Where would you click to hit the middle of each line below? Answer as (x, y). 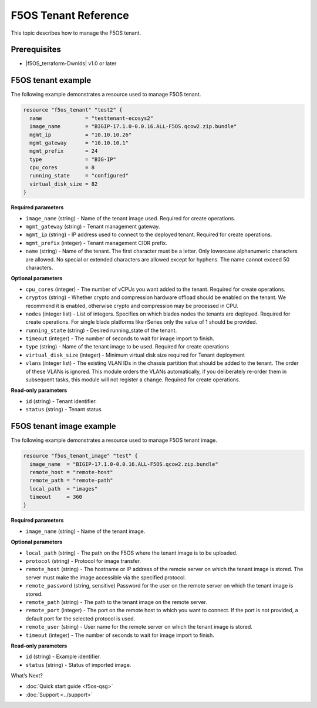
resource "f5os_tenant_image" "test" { (80, 456)
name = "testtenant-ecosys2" (92, 118)
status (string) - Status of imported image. (78, 665)
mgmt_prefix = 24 (64, 151)
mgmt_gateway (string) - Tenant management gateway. (93, 227)
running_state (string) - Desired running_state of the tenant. (101, 330)
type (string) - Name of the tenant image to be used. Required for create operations (127, 347)
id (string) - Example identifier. (63, 657)
